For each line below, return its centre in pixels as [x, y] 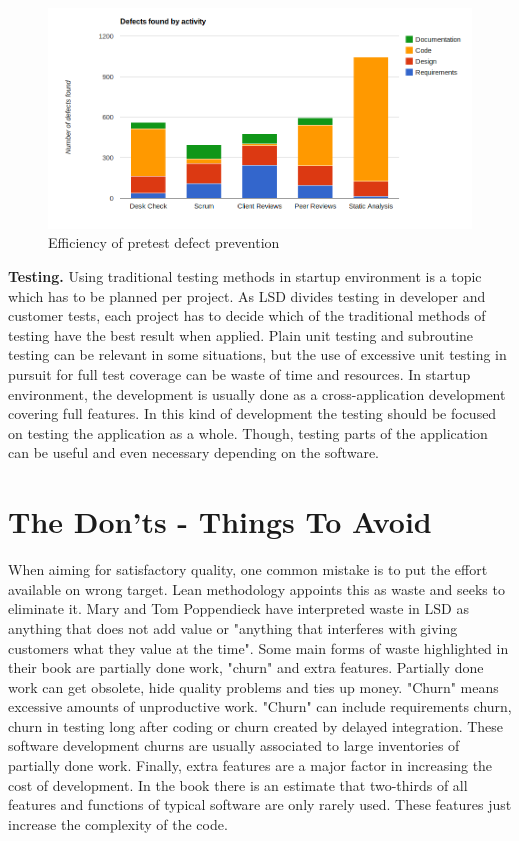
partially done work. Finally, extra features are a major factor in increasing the [250, 765]
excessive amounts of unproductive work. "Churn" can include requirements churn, [260, 706]
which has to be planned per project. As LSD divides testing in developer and [247, 295]
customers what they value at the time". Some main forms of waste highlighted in [258, 647]
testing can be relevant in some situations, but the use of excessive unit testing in [257, 354]
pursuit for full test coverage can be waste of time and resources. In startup [239, 374]
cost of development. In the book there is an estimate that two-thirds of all [238, 784]
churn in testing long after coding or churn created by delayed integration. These [256, 725]
